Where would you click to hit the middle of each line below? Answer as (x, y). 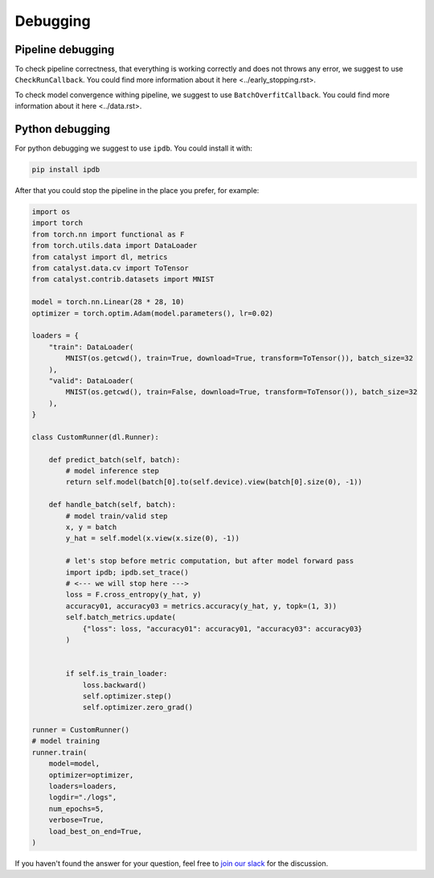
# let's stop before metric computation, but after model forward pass (210, 561)
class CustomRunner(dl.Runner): (96, 437)
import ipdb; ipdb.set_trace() (127, 572)
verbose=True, (76, 820)
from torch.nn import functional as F (108, 234)
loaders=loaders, (83, 786)
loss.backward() (115, 685)
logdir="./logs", (83, 798)
